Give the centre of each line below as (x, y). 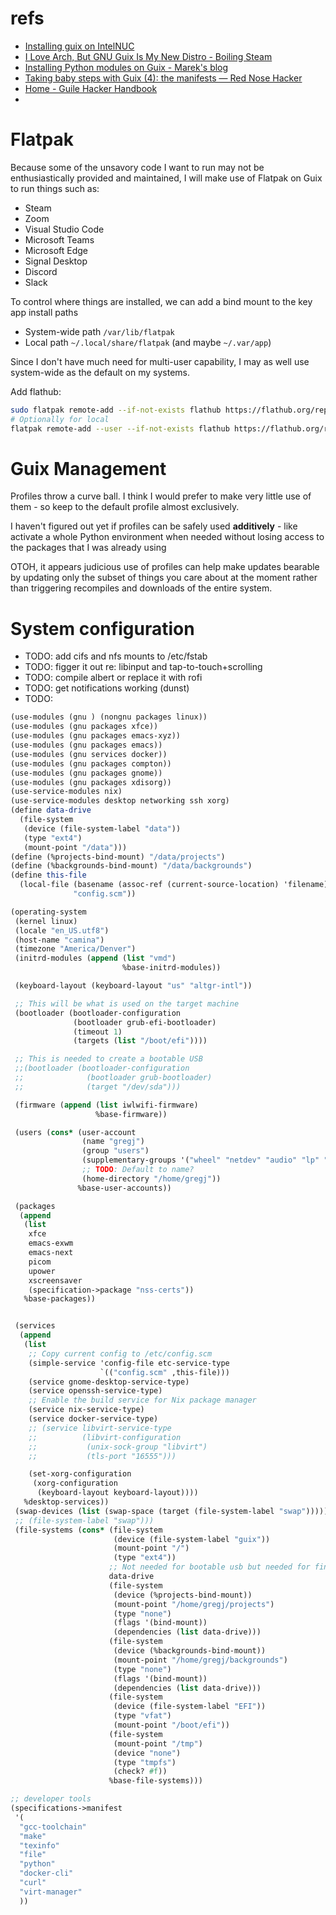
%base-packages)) (60, 1299)
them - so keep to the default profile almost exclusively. (125, 507)
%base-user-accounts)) (124, 1188)
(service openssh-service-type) (95, 1391)
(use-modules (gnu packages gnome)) (86, 773)
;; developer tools (51, 1799)
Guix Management (88, 468)
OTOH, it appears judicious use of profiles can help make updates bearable (165, 567)
